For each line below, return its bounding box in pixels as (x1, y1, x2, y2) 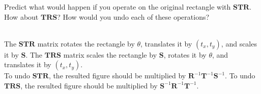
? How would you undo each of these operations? (57, 11, 210, 22)
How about (4, 11, 39, 22)
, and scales (221, 38, 257, 49)
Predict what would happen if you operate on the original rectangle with (4, 2, 231, 12)
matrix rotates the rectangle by (37, 38, 135, 49)
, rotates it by (163, 49, 207, 60)
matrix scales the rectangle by (63, 49, 157, 60)
